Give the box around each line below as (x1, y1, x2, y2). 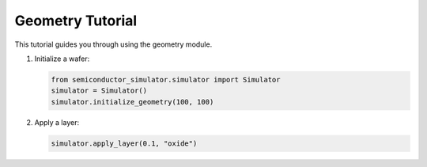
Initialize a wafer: (34, 54, 90, 63)
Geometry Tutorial (14, 12, 138, 29)
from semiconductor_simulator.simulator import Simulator (51, 75, 281, 84)
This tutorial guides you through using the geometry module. (14, 40, 213, 49)
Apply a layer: (34, 117, 79, 127)
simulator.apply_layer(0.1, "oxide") (51, 139, 198, 148)
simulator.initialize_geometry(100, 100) (51, 97, 214, 106)
